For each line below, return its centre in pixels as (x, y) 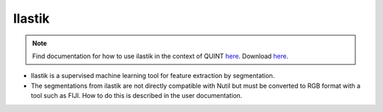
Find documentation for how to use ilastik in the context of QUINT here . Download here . (160, 56)
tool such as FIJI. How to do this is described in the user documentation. (137, 96)
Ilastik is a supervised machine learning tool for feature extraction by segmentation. (153, 76)
